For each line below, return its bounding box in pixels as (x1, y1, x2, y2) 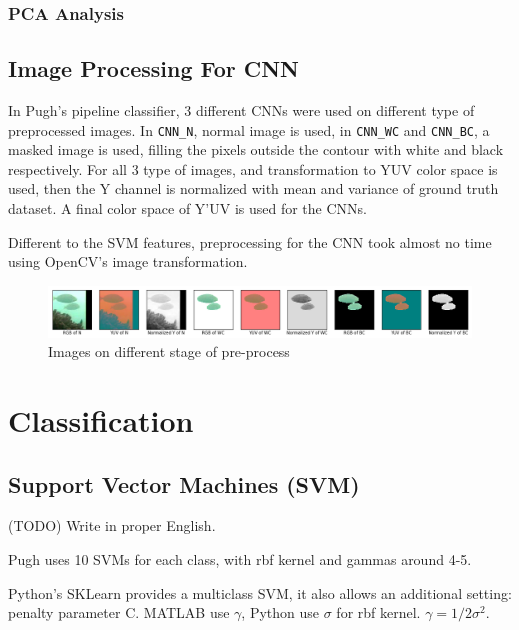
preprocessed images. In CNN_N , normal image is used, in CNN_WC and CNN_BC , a (8, 119, 490, 140)
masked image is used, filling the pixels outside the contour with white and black (8, 139, 504, 160)
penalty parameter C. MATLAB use (8, 602, 230, 623)
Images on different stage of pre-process (48, 341, 290, 362)
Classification (8, 399, 194, 440)
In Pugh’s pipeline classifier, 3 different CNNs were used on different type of (8, 100, 475, 121)
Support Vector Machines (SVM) (8, 468, 360, 499)
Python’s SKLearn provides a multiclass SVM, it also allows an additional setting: (8, 582, 512, 603)
